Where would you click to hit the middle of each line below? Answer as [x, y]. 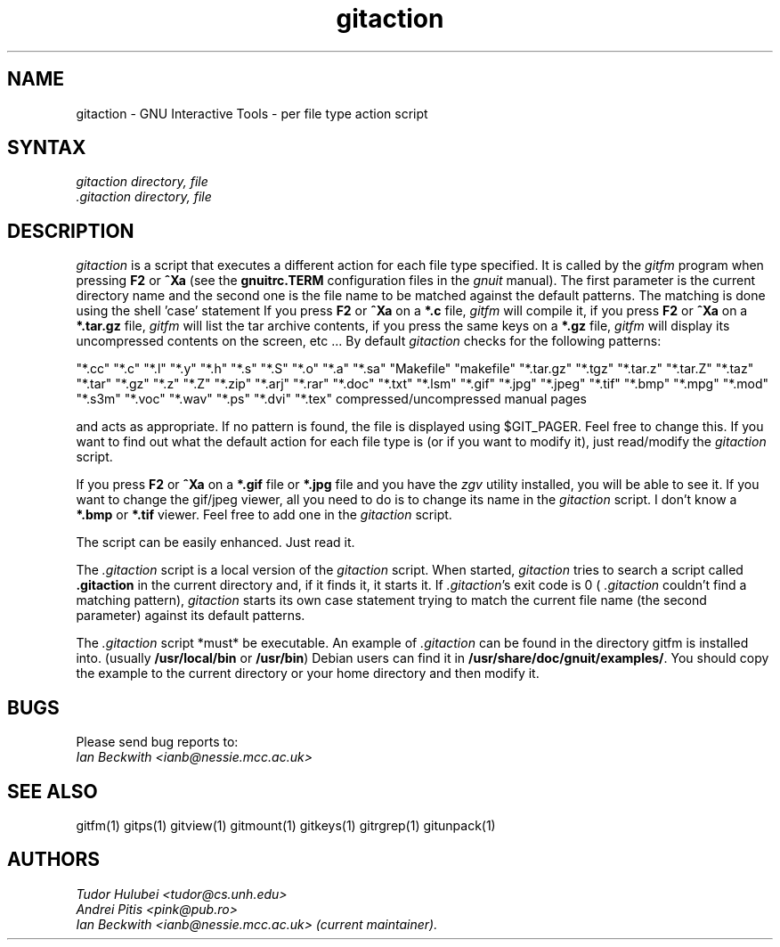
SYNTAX [47, 148]
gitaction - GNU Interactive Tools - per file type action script [252, 113]
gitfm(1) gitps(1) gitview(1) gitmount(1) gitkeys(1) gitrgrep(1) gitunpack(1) [286, 825]
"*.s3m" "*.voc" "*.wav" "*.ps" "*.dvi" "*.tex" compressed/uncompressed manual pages [331, 399]
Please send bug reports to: [157, 742]
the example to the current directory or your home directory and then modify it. [308, 674]
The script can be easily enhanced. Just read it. [215, 543]
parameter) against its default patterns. [191, 616]
